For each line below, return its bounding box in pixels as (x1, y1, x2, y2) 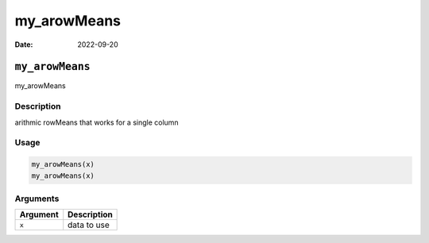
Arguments (14, 193, 60, 204)
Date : (14, 40, 33, 49)
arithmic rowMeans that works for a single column (14, 118, 179, 127)
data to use (68, 219, 110, 230)
